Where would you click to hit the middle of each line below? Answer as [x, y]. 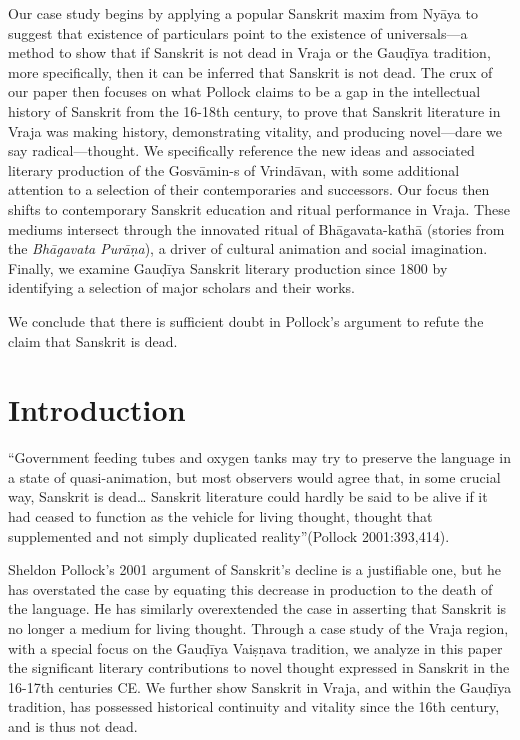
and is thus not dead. [73, 725]
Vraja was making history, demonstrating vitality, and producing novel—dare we [255, 130]
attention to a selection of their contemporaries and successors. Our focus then [249, 189]
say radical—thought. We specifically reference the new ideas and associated [241, 150]
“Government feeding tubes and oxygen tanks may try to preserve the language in [259, 457]
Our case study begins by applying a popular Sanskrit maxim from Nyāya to [243, 13]
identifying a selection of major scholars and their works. [181, 287]
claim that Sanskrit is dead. [93, 340]
